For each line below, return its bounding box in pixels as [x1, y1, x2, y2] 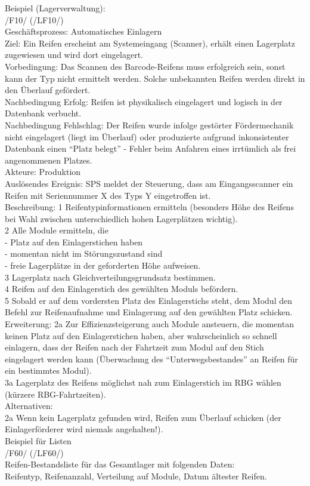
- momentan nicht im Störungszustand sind [5, 247, 163, 260]
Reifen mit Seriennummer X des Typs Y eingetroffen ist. [5, 189, 211, 201]
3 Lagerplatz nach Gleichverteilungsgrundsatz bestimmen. [5, 270, 216, 283]
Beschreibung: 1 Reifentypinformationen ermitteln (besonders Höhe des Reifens [5, 201, 294, 213]
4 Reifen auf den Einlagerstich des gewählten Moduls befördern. [5, 282, 238, 295]
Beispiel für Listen [5, 434, 72, 447]
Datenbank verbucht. [5, 107, 82, 119]
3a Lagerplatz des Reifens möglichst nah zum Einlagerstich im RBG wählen [5, 376, 281, 388]
